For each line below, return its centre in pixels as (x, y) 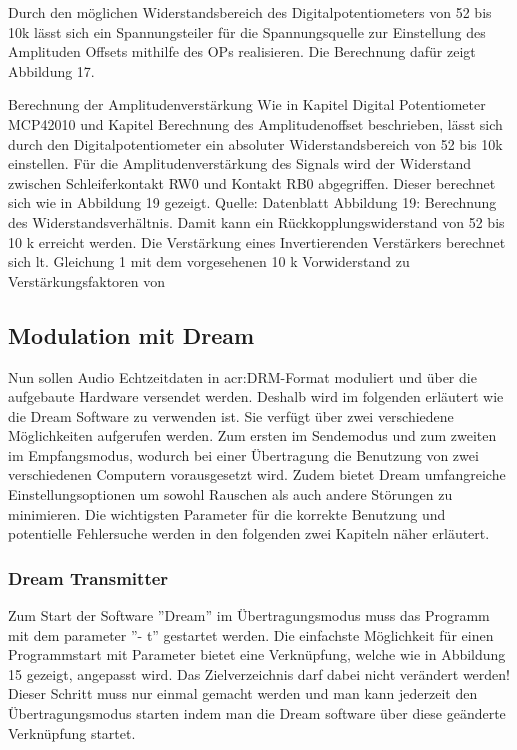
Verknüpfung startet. (72, 732)
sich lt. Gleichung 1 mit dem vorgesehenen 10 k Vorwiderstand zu (209, 261)
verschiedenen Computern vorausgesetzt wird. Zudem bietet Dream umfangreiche (257, 474)
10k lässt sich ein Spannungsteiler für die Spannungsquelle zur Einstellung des (247, 31)
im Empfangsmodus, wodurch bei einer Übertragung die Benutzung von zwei (243, 454)
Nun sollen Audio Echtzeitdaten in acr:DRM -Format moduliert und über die (242, 376)
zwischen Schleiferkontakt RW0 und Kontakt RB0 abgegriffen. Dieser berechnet (252, 182)
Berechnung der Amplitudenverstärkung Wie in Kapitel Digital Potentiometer (247, 104)
